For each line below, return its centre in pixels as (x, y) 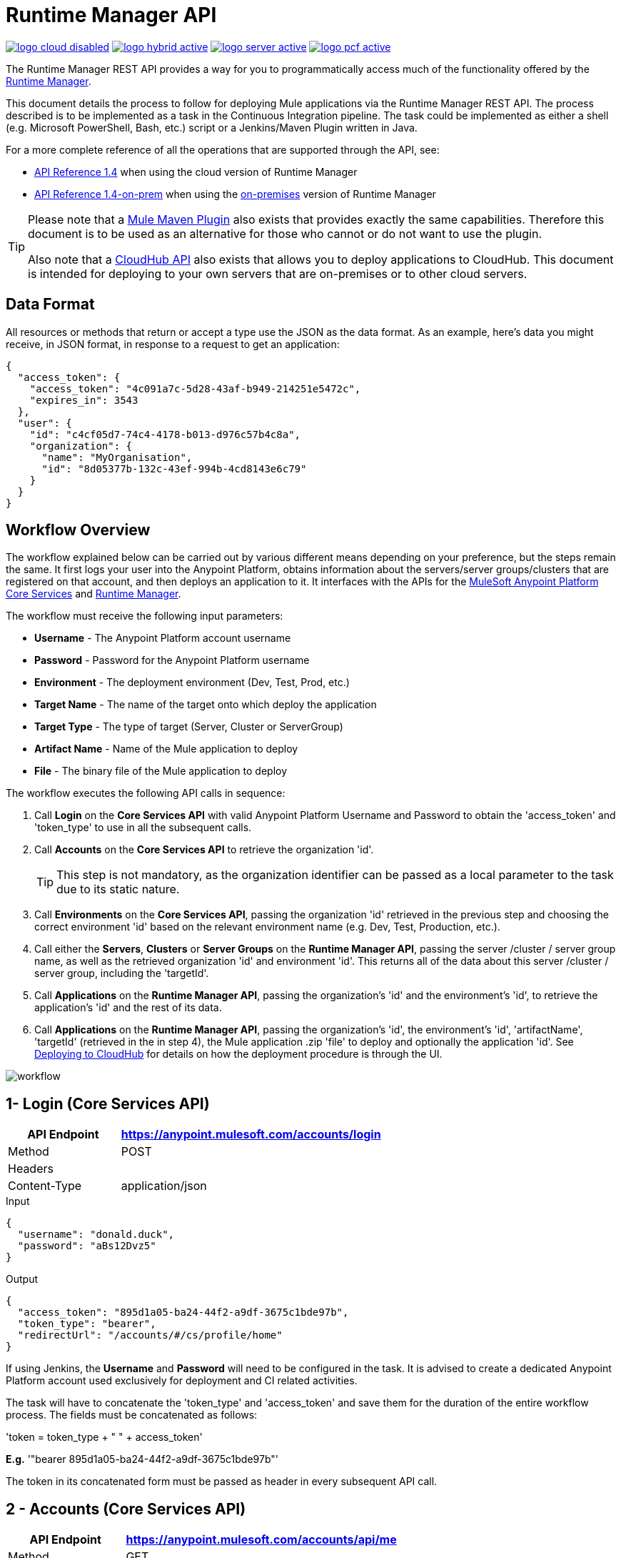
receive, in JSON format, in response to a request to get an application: (173, 344)
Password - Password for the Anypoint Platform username (172, 660)
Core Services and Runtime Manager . (94, 594)
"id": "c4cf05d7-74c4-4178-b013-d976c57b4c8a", (165, 434)
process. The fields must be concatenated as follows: (132, 1415)
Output (22, 1279)
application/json (164, 1186)
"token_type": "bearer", (87, 1324)
